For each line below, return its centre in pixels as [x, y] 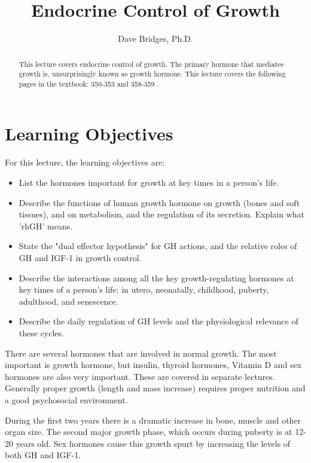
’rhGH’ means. [46, 226]
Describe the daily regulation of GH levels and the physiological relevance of [158, 321]
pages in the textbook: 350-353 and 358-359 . [89, 83]
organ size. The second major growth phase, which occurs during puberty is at [149, 432]
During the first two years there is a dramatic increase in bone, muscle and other [153, 420]
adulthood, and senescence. [68, 301]
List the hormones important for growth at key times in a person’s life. [149, 183]
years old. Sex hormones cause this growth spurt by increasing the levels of [153, 443]
